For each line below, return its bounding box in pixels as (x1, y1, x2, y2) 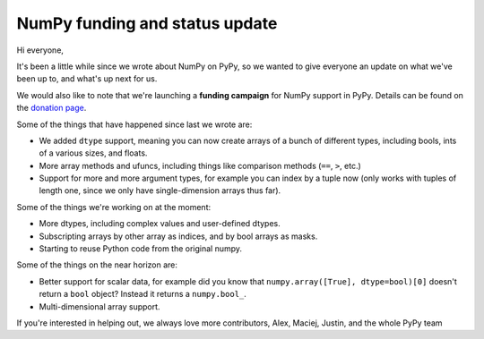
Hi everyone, (16, 45, 65, 55)
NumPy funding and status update (16, 13, 278, 33)
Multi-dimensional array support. (39, 301, 160, 312)
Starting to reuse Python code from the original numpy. (39, 243, 242, 254)
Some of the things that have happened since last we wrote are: (16, 119, 253, 130)
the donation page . (16, 103, 87, 114)
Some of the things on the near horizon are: (16, 259, 178, 270)
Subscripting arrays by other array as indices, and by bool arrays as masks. (39, 231, 318, 242)
